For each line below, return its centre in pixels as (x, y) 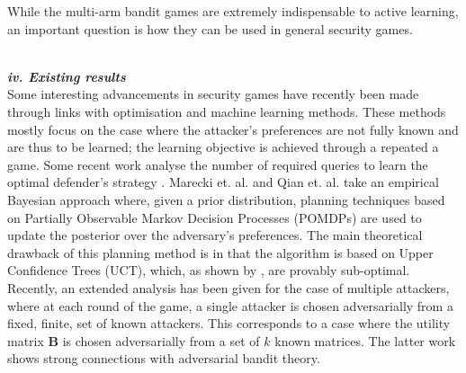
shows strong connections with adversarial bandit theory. (164, 358)
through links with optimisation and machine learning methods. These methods (227, 111)
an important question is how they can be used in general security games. (210, 28)
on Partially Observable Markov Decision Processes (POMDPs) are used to (215, 217)
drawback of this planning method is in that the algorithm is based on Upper (220, 252)
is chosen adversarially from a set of (161, 340)
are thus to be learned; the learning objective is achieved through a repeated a (223, 147)
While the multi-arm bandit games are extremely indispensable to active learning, (233, 11)
